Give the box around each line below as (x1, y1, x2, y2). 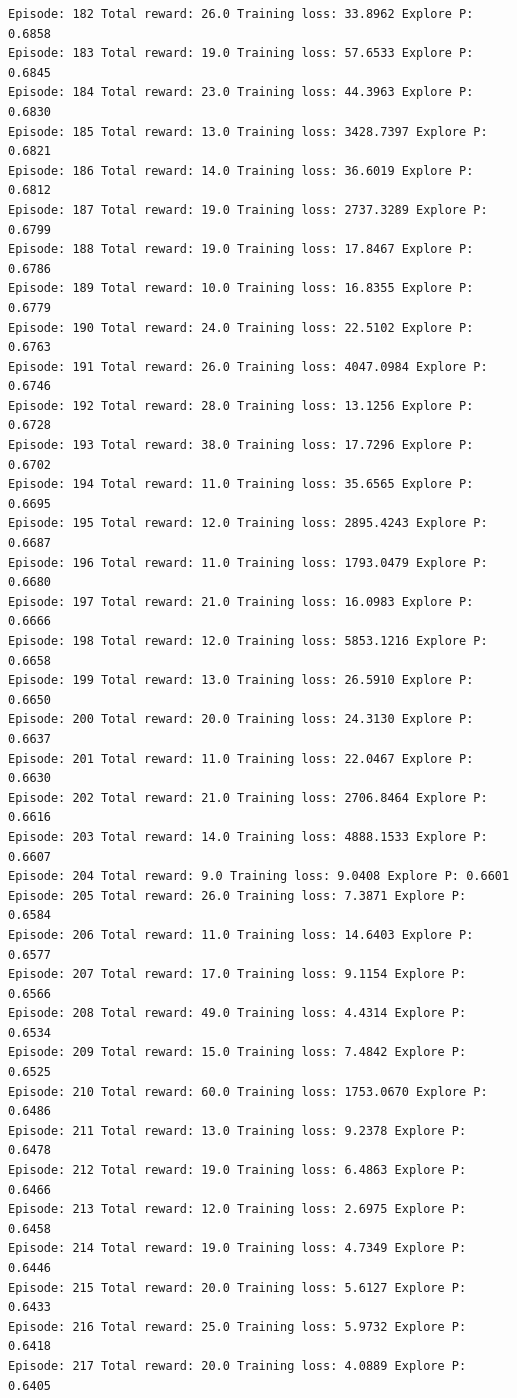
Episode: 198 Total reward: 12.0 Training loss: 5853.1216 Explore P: (8, 634, 488, 648)
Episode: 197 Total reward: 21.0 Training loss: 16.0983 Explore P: (8, 594, 474, 609)
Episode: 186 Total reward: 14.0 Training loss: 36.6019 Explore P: (8, 163, 474, 178)
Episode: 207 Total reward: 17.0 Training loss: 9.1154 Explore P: (8, 967, 467, 982)
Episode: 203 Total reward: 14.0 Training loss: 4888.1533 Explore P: (8, 829, 488, 844)
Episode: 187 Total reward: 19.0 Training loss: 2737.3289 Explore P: (8, 202, 488, 217)
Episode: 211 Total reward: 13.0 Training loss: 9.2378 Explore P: (8, 1123, 467, 1138)
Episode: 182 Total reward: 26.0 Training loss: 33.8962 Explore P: (8, 7, 474, 21)
